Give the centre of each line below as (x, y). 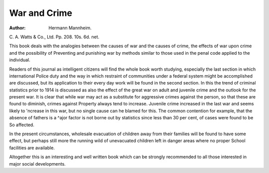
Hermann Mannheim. (70, 28)
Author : (17, 28)
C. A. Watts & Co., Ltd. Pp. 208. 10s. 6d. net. (54, 37)
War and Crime (41, 13)
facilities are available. (32, 148)
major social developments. (37, 164)
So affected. (22, 125)
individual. (20, 60)
